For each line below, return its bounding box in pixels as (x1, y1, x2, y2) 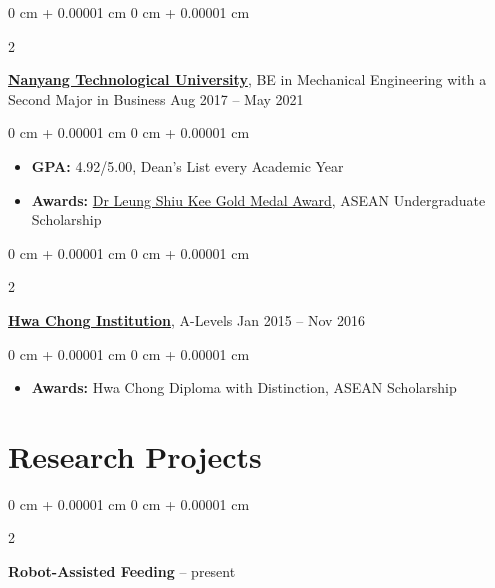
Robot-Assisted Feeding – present (8, 561, 236, 582)
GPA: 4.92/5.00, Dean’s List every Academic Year (31, 155, 344, 176)
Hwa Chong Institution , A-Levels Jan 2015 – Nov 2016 (8, 309, 366, 330)
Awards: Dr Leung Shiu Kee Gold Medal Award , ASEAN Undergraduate (31, 189, 486, 210)
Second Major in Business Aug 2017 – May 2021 (8, 88, 304, 109)
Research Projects (8, 435, 262, 476)
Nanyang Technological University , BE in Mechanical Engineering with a (8, 69, 487, 90)
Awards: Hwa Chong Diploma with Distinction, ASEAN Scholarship (31, 377, 457, 398)
